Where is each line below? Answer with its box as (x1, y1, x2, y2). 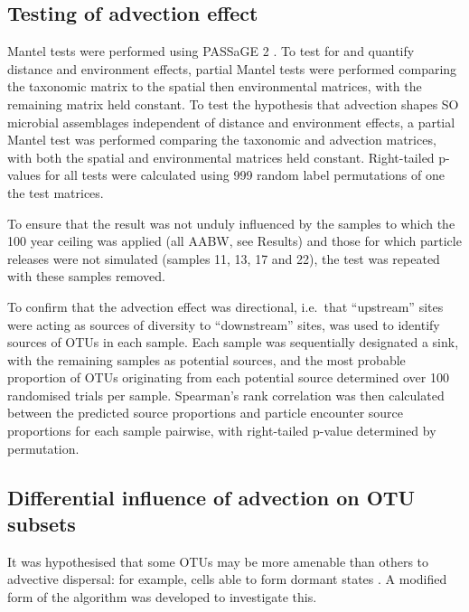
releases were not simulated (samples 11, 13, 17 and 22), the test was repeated (7, 249, 440, 268)
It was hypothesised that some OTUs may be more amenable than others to (7, 551, 429, 570)
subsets (7, 510, 76, 538)
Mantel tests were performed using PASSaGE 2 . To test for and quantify (7, 42, 415, 61)
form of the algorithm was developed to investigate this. (7, 588, 317, 607)
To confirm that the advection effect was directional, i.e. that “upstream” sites (7, 297, 444, 315)
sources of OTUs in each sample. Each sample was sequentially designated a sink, (7, 333, 459, 352)
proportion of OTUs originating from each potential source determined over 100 (7, 368, 449, 387)
